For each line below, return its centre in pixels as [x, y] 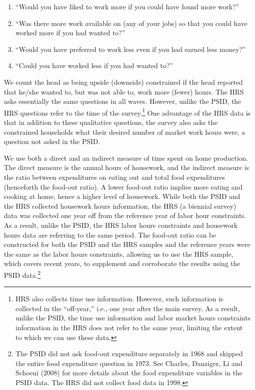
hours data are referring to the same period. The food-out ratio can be [110, 234]
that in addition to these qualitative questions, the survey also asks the [111, 122]
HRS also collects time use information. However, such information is [119, 299]
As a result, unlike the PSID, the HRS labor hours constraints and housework [121, 225]
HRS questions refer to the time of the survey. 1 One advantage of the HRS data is [127, 112]
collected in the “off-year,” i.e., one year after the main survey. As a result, [128, 308]
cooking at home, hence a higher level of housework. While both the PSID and [122, 196]
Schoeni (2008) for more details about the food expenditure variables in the [129, 373]
